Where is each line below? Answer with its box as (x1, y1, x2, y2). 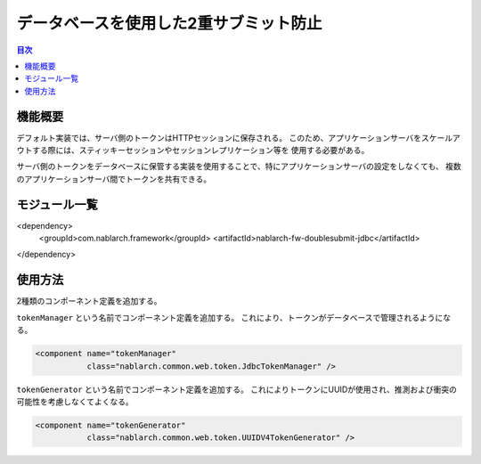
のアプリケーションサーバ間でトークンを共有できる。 (16, 174, 212, 184)
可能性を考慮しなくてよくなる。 (16, 396, 134, 407)
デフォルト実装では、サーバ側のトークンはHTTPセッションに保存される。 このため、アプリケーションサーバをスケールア (16, 132, 461, 142)
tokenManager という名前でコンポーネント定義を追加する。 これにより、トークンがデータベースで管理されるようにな (16, 312, 452, 322)
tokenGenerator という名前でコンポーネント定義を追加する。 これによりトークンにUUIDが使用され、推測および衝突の (16, 384, 458, 395)
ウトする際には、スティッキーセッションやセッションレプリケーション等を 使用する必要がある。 (16, 145, 370, 156)
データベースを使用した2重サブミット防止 (16, 13, 322, 33)
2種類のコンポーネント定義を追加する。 (16, 296, 162, 306)
